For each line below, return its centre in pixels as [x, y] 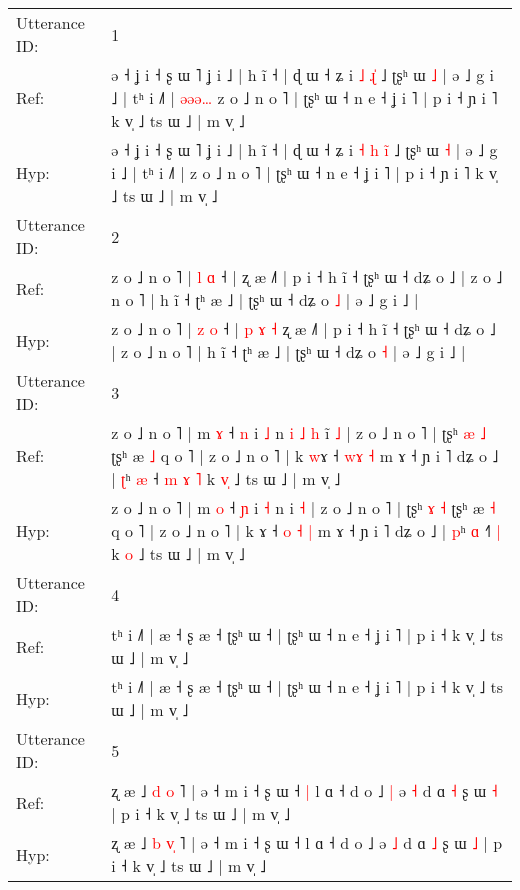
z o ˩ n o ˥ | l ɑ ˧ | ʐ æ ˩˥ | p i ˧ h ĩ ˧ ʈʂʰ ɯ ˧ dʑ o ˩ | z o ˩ [307, 276]
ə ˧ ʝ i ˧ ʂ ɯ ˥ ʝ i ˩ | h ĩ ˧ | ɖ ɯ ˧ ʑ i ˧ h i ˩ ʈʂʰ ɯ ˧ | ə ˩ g [304, 149]
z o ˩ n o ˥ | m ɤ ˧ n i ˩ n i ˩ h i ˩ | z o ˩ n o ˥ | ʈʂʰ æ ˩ [299, 432]
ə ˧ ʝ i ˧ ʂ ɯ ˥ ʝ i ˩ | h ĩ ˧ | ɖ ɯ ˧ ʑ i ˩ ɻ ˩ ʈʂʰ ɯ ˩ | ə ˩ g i [302, 74]
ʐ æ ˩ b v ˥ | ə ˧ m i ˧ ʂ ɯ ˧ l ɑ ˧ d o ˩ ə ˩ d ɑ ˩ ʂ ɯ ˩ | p [307, 842]
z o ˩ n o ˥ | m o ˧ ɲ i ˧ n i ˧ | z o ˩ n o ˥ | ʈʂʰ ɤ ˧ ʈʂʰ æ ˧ [303, 507]
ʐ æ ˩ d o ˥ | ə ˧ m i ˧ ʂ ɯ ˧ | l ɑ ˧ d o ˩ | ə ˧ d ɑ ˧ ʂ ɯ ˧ [304, 790]
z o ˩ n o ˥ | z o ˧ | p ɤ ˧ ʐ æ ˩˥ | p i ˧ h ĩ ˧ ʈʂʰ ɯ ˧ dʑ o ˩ [303, 328]
